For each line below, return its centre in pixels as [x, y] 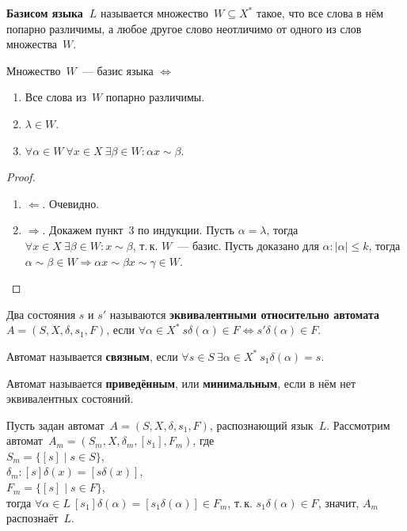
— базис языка [118, 70]
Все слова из [55, 97]
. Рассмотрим [358, 425]
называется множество [155, 13]
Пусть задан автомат [55, 425]
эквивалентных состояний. [70, 398]
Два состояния [41, 314]
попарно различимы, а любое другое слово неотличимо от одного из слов [184, 28]
